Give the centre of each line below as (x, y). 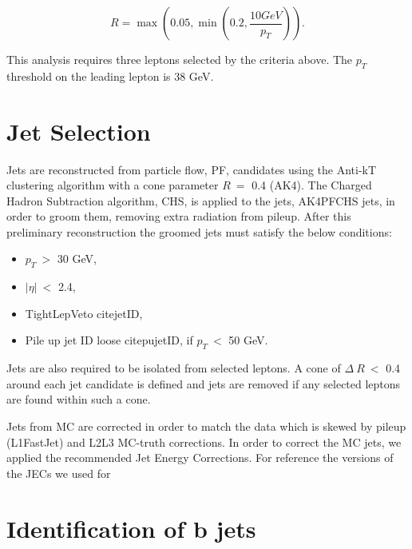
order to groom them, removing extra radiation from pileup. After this (179, 216)
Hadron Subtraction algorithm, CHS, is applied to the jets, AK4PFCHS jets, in (201, 200)
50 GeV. (248, 340)
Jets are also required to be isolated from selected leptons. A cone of (174, 368)
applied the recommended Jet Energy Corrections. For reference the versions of (200, 457)
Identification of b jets (131, 528)
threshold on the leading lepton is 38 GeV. (110, 76)
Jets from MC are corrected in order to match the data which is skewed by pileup (206, 426)
